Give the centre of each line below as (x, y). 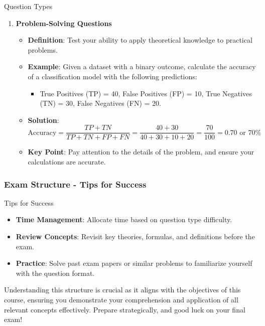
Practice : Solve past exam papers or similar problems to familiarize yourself (134, 263)
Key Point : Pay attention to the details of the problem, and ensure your (141, 152)
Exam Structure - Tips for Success (75, 184)
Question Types (28, 6)
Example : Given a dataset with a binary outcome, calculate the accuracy (142, 66)
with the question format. (55, 273)
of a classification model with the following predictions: (112, 76)
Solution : (43, 120)
